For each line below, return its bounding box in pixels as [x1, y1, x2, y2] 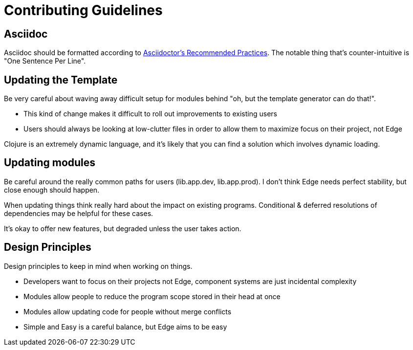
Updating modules [4, 156, 96, 169]
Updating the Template [4, 73, 118, 86]
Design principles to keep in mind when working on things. [4, 262, 193, 270]
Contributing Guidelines [4, 2, 163, 19]
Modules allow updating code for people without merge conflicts [23, 307, 232, 316]
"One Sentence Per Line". [4, 57, 86, 66]
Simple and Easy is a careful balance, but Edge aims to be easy [23, 322, 227, 331]
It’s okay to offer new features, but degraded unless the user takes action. [4, 224, 241, 233]
